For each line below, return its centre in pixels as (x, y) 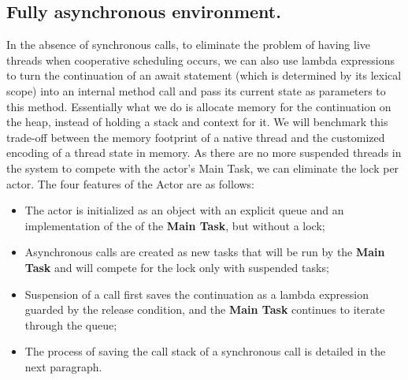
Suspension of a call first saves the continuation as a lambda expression (197, 294)
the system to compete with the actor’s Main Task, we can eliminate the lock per (203, 168)
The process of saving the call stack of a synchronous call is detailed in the (205, 351)
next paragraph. (63, 366)
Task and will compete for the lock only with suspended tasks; (177, 267)
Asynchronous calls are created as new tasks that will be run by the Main (205, 252)
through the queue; (71, 324)
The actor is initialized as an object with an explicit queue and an (184, 210)
